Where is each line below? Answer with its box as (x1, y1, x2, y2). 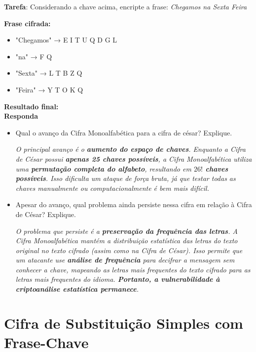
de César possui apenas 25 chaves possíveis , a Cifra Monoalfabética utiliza (15, 153, 252, 164)
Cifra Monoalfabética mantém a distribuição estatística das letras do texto (15, 235, 238, 246)
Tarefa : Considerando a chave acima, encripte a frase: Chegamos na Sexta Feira (4, 1, 247, 11)
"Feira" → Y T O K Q (15, 84, 83, 94)
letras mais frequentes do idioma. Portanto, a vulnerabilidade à (15, 274, 220, 284)
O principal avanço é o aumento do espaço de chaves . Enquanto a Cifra (15, 144, 246, 154)
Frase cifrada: (4, 18, 51, 28)
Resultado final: (4, 101, 59, 111)
